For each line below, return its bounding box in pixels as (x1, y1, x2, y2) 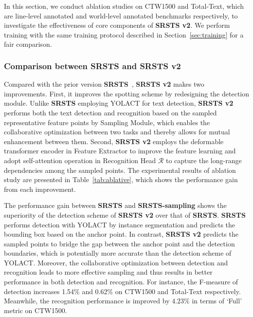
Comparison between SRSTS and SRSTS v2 (4, 59, 181, 72)
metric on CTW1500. (4, 305, 67, 315)
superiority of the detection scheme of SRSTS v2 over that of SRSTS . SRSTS (4, 209, 246, 220)
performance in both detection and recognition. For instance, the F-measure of (4, 277, 238, 287)
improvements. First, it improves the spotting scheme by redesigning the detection (4, 88, 249, 98)
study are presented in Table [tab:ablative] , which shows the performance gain (4, 174, 238, 185)
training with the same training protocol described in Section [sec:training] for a (4, 29, 244, 39)
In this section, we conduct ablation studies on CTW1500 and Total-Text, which (4, 1, 244, 11)
